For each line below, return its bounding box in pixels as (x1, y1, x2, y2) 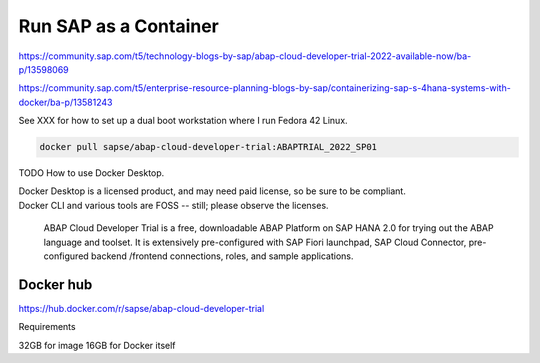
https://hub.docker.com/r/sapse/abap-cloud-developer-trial (18, 302, 265, 314)
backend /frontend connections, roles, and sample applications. (90, 250, 354, 262)
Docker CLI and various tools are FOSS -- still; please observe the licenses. (18, 199, 329, 211)
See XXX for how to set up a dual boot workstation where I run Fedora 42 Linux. (18, 115, 349, 127)
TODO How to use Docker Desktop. (18, 167, 165, 179)
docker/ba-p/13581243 (18, 96, 113, 108)
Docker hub (18, 276, 93, 293)
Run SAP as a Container (18, 15, 219, 37)
